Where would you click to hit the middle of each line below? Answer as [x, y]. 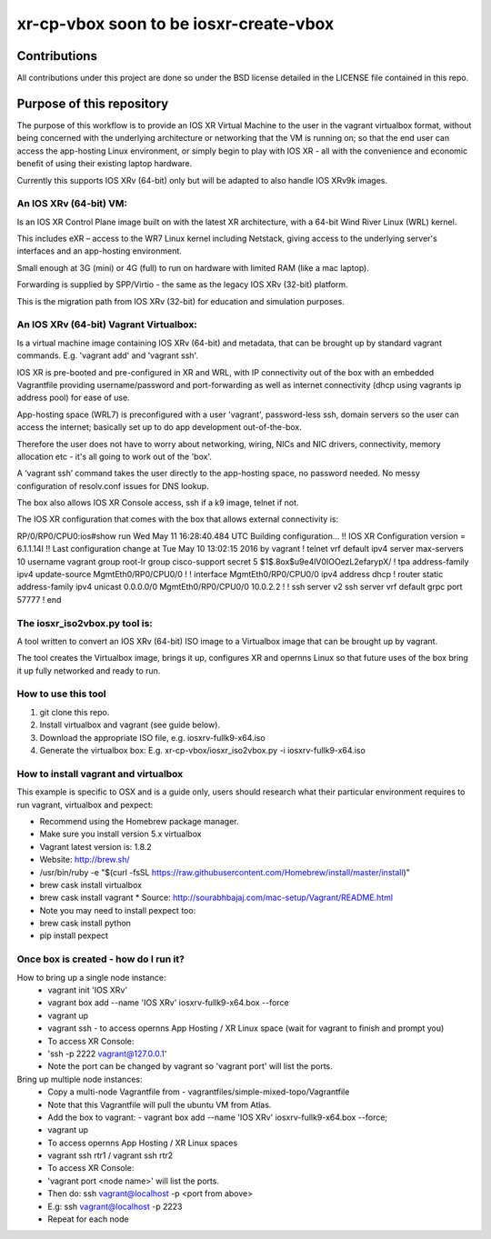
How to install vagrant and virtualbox [100, 774]
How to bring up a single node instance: [91, 977]
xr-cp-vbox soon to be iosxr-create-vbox [175, 24]
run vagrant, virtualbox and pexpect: [85, 804]
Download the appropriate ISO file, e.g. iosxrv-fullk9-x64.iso [152, 737]
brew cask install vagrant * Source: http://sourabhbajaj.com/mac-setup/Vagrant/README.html [216, 898]
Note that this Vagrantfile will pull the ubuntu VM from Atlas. [160, 1104]
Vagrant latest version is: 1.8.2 [95, 846]
